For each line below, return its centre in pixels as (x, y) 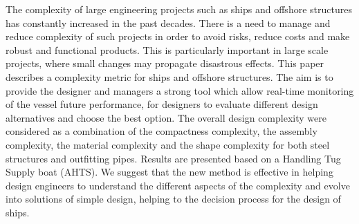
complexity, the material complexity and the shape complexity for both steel (168, 144)
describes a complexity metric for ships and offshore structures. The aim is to (169, 76)
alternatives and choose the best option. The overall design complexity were (166, 117)
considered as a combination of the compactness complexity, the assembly (162, 131)
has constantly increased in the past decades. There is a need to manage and (168, 22)
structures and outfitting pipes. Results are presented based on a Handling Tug (173, 158)
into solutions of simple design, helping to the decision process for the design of (173, 199)
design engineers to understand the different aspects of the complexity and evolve (178, 185)
